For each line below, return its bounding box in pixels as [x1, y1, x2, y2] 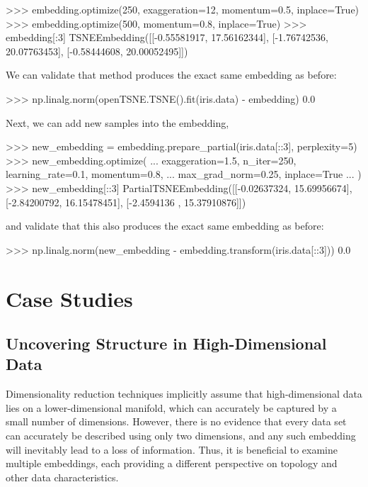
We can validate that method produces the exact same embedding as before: [6, 67, 337, 82]
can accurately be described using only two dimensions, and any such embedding [6, 428, 356, 443]
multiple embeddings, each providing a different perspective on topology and [6, 456, 338, 471]
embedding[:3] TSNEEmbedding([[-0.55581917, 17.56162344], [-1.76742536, [6, 30, 328, 45]
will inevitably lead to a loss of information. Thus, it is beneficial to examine [6, 442, 338, 457]
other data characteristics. [6, 469, 119, 484]
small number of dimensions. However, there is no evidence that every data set [6, 414, 347, 429]
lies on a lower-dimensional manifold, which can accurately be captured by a [6, 400, 337, 415]
